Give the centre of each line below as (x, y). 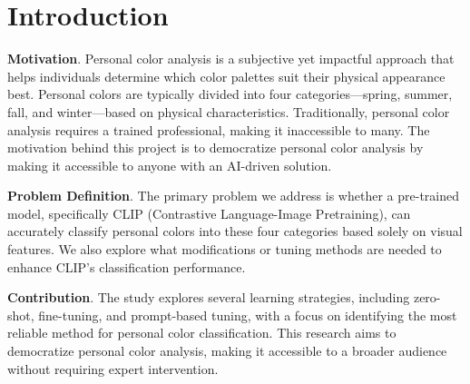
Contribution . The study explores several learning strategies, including (209, 297)
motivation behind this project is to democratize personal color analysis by (215, 148)
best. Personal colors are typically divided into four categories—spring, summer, (230, 94)
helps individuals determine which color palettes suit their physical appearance (226, 76)
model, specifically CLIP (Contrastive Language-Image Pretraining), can (209, 213)
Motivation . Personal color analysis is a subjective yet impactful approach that (231, 59)
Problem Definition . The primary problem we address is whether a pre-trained (233, 196)
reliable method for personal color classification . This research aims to (202, 333)
